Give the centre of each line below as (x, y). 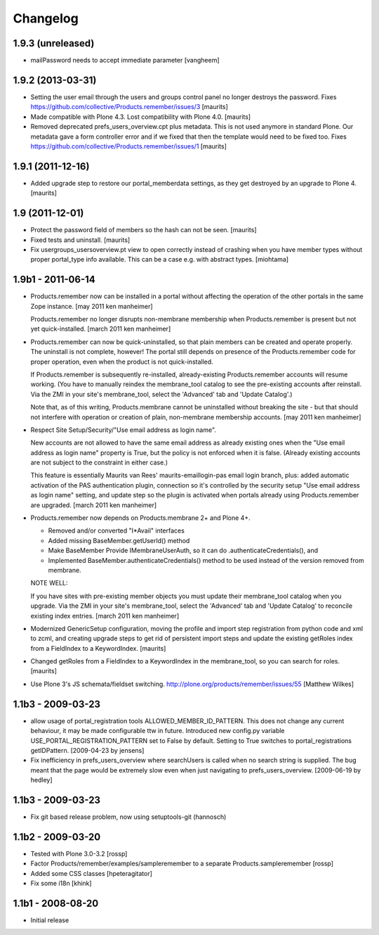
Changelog (46, 18)
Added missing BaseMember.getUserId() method (119, 540)
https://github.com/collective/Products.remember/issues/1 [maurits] (129, 146)
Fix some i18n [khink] (61, 884)
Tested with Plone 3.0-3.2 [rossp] (79, 853)
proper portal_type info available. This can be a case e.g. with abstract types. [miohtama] (160, 260)
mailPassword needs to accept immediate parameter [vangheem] (125, 61)
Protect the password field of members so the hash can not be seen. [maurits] (144, 230)
